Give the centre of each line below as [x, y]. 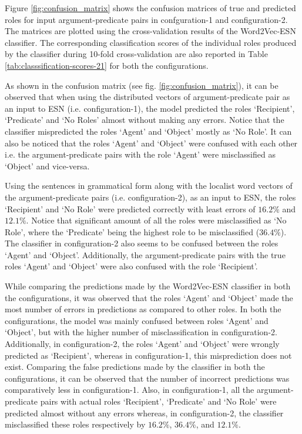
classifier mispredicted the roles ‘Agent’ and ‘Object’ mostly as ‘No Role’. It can [148, 131]
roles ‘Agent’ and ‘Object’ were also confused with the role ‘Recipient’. [131, 266]
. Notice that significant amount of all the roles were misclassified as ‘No [156, 220]
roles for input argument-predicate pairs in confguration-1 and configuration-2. [146, 19]
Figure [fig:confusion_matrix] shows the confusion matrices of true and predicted [150, 8]
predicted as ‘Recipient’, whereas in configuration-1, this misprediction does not [148, 355]
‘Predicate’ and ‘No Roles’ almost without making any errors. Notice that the [145, 120]
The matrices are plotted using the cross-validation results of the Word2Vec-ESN [150, 31]
